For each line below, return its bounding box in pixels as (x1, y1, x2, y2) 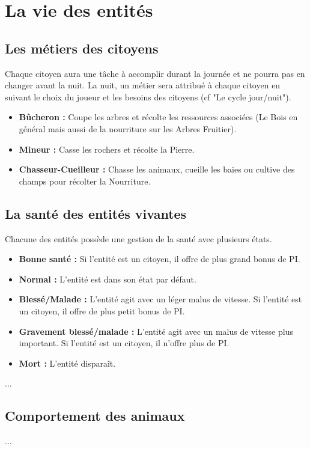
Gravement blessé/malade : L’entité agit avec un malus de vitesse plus (19, 325, 293, 337)
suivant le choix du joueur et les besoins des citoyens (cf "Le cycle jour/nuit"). (5, 90, 291, 103)
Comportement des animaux (5, 406, 185, 425)
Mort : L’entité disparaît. (19, 356, 116, 369)
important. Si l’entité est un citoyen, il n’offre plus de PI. (19, 337, 229, 349)
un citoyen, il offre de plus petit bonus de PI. (19, 304, 185, 317)
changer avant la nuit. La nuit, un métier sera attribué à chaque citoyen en (5, 79, 281, 91)
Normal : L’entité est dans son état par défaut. (19, 272, 196, 285)
